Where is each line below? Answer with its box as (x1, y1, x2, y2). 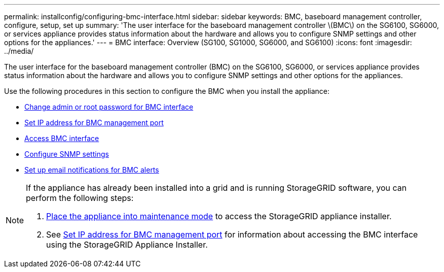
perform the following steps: (26, 193, 134, 203)
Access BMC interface (24, 134, 99, 143)
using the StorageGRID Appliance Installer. (46, 240, 208, 250)
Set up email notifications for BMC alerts (24, 165, 159, 174)
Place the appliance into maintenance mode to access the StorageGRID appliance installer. (46, 211, 392, 221)
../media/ (4, 47, 34, 55)
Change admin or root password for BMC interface (24, 103, 194, 111)
